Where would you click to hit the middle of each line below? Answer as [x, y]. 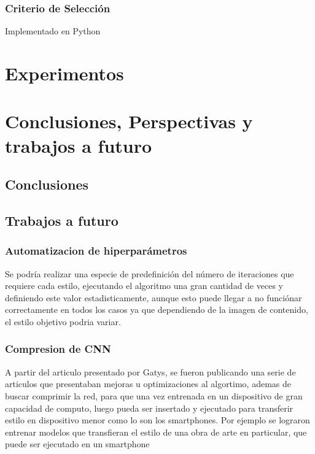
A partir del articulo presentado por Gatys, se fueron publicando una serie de [150, 371]
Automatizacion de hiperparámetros [96, 251]
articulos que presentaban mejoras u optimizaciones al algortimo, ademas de [148, 384]
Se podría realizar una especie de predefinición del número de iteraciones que [150, 273]
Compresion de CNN [58, 349]
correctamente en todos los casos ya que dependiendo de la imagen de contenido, [157, 310]
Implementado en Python [53, 31]
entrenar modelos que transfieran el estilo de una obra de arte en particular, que [156, 432]
